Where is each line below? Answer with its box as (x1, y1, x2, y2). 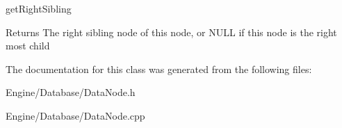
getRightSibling (6, 1, 72, 15)
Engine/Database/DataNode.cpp (6, 108, 145, 122)
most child (6, 38, 50, 53)
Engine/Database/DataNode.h (6, 85, 136, 99)
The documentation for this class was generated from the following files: (6, 61, 312, 76)
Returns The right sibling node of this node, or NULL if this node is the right (6, 24, 337, 39)
